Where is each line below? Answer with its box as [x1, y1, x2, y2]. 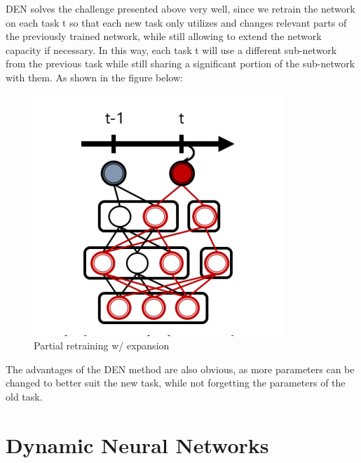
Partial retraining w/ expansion [34, 338, 170, 353]
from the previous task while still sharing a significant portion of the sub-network [6, 56, 355, 71]
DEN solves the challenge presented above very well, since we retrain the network [6, 1, 355, 15]
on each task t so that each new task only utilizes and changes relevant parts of [6, 15, 347, 29]
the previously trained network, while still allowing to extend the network [6, 29, 322, 43]
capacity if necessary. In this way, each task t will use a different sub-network [6, 42, 337, 57]
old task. [6, 389, 43, 403]
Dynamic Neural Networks [6, 430, 269, 459]
